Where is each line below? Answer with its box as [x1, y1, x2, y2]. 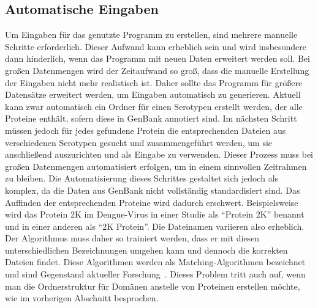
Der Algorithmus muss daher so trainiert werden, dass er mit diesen [5, 232, 260, 244]
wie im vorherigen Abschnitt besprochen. [5, 291, 159, 304]
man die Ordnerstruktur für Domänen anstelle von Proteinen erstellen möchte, [5, 279, 300, 292]
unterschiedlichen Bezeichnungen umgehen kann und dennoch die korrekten [5, 243, 288, 256]
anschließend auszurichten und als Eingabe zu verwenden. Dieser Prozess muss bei [5, 148, 313, 161]
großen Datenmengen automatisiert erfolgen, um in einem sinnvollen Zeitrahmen [5, 159, 307, 172]
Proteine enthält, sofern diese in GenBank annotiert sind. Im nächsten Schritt [5, 112, 297, 125]
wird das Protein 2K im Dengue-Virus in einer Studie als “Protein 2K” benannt [5, 208, 305, 221]
